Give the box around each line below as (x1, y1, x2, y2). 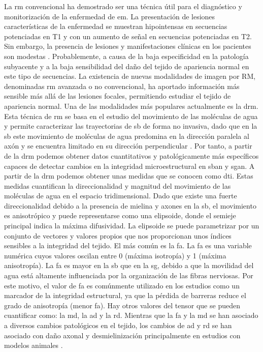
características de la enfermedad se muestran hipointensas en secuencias (4, 21, 227, 32)
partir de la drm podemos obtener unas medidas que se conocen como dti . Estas (4, 170, 253, 181)
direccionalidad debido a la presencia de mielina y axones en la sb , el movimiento (4, 200, 256, 211)
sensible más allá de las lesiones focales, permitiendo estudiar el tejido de (4, 91, 231, 101)
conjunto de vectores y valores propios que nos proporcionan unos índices (4, 230, 232, 241)
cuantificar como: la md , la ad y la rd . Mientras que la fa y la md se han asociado (4, 310, 258, 320)
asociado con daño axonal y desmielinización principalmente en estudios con (4, 330, 241, 340)
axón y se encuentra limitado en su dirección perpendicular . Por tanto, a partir (4, 140, 252, 151)
